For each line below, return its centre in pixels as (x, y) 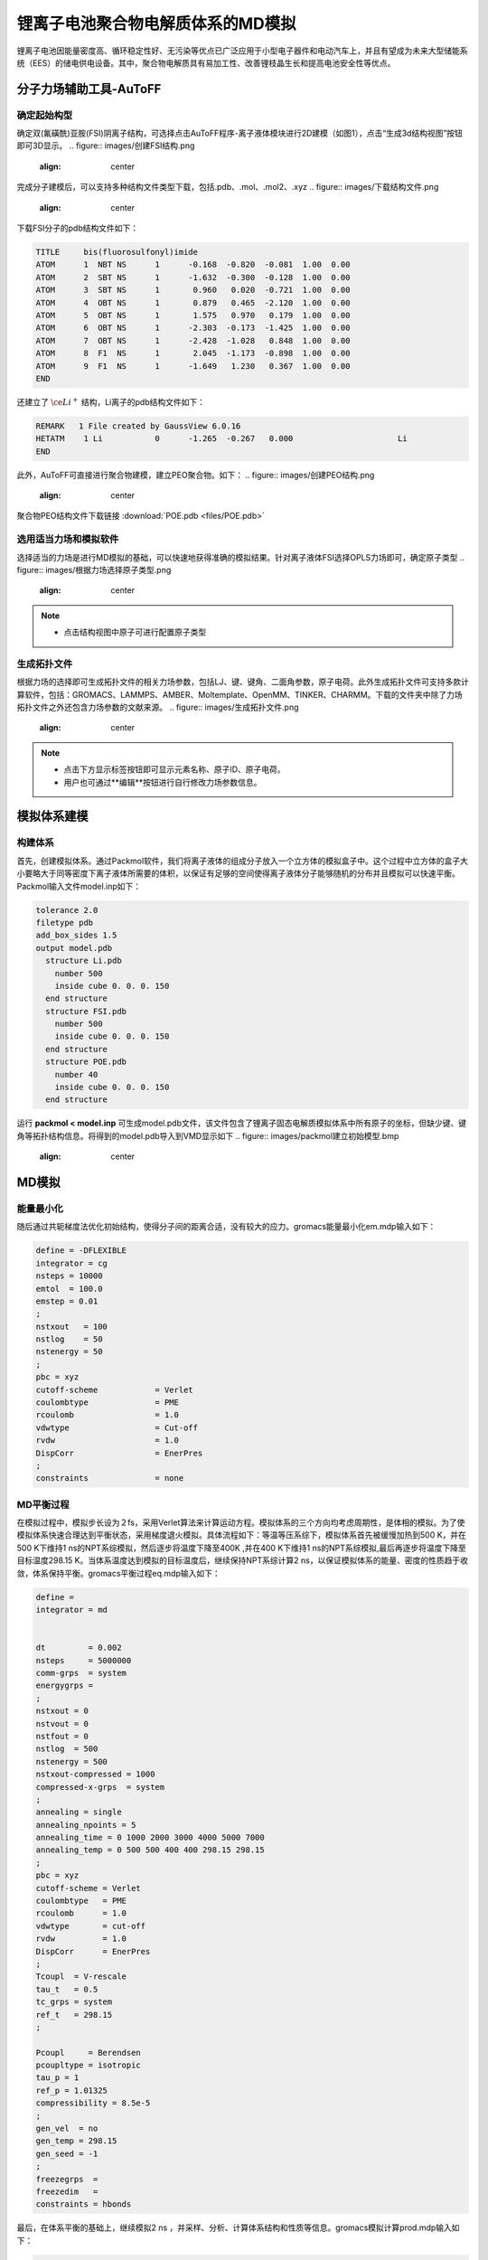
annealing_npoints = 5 (86, 1825)
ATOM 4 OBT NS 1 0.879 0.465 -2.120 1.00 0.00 (193, 302)
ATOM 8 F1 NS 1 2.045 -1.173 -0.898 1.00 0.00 (193, 353)
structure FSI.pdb (86, 1011)
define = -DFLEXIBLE (81, 1251)
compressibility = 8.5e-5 (93, 2103)
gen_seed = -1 (67, 2153)
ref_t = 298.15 (74, 2015)
